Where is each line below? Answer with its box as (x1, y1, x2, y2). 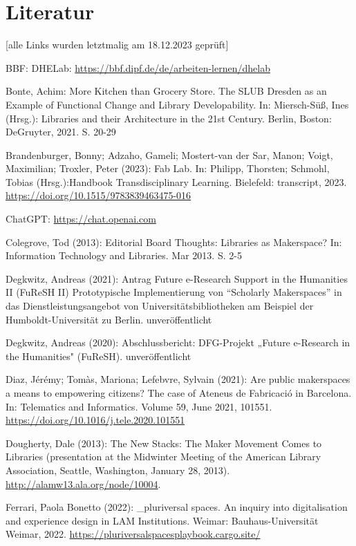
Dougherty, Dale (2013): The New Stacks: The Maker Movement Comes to (6, 435, 322, 450)
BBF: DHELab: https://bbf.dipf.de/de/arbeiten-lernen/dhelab (6, 60, 270, 75)
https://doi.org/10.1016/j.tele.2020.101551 (6, 413, 185, 427)
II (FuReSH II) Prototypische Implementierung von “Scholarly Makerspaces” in (6, 285, 342, 299)
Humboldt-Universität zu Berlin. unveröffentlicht (6, 312, 212, 326)
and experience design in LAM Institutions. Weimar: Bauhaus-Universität (6, 513, 319, 527)
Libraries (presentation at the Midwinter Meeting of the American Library (6, 449, 321, 464)
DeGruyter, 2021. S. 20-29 (6, 124, 116, 139)
